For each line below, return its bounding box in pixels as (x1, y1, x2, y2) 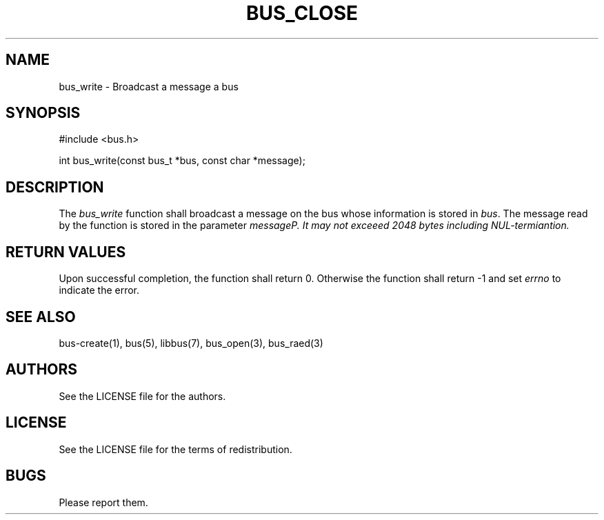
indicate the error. (59, 284, 140, 297)
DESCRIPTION (6, 178, 104, 196)
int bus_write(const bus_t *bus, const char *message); (59, 154, 305, 167)
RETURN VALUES (6, 243, 126, 261)
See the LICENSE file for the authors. (59, 390, 226, 402)
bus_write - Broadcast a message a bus (59, 80, 239, 92)
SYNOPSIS (6, 104, 81, 122)
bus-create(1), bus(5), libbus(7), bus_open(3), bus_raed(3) (59, 337, 323, 349)
